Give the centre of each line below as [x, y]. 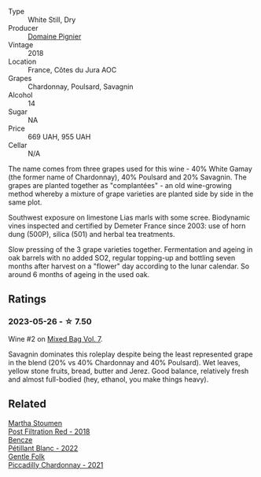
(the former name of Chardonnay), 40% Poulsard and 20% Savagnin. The [128, 177]
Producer [23, 28]
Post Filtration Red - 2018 [49, 431]
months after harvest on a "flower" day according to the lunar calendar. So [129, 266]
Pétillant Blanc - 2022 [43, 448]
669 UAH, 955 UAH [59, 137]
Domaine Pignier [55, 36]
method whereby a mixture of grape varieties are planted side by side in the [131, 194]
